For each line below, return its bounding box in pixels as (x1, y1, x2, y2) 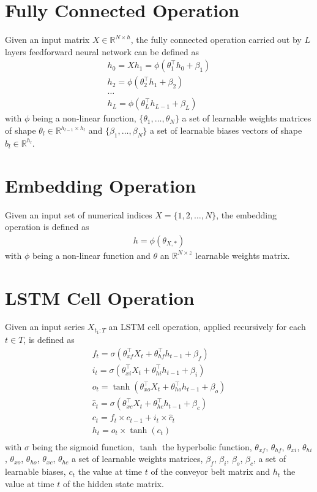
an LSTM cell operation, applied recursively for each (108, 320, 306, 333)
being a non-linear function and (32, 248, 151, 261)
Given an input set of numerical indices (5, 208, 152, 221)
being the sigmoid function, (32, 440, 135, 453)
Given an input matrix (5, 33, 90, 46)
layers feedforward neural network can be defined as (5, 45, 199, 58)
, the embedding (216, 208, 277, 221)
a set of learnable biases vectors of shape (149, 124, 302, 137)
